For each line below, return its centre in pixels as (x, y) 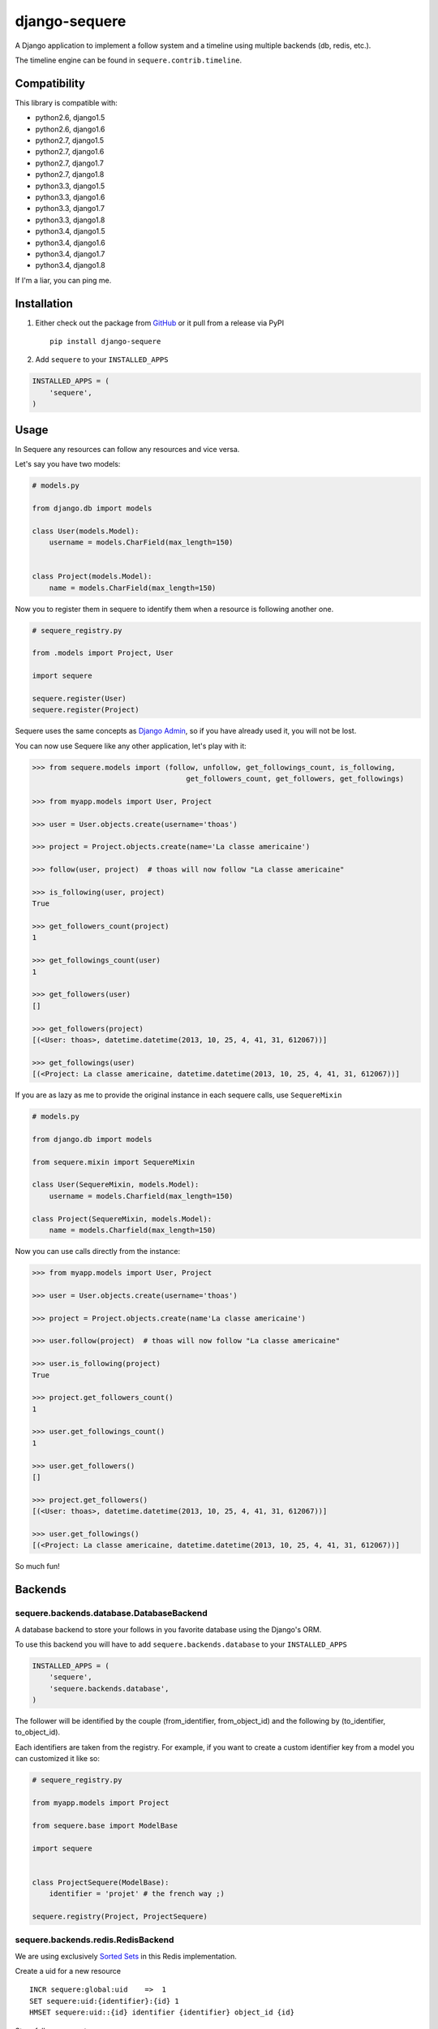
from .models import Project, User (103, 653)
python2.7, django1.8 (70, 174)
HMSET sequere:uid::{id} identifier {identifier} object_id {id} (162, 2012)
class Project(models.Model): (92, 577)
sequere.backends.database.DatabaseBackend (111, 1613)
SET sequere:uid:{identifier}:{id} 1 (105, 2001)
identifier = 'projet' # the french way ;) (137, 1894)
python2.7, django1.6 (70, 152)
